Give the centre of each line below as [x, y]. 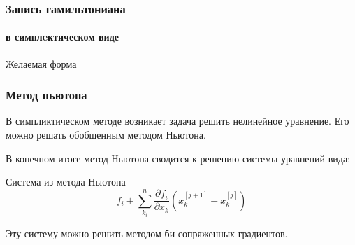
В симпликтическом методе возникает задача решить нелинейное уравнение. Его [177, 121]
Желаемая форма [41, 63]
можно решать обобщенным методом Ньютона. [106, 135]
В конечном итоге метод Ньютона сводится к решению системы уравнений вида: [178, 158]
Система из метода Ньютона [66, 182]
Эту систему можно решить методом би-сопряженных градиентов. [147, 233]
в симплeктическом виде [62, 37]
